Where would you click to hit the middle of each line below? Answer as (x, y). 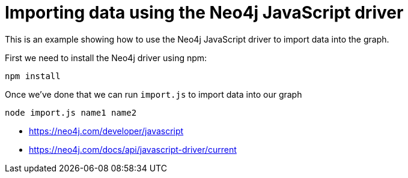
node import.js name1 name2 (71, 112)
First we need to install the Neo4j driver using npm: (106, 58)
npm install (33, 76)
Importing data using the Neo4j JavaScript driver (204, 13)
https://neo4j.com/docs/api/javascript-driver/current (133, 149)
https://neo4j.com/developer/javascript (106, 131)
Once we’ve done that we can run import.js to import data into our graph (154, 94)
